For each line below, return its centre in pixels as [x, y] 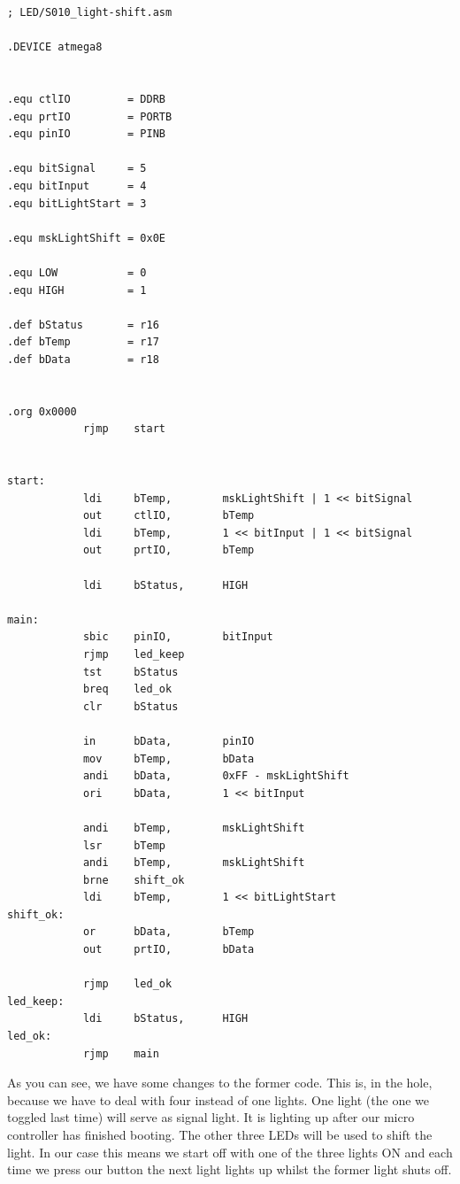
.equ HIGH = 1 [77, 290]
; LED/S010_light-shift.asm [90, 12]
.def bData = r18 [83, 359]
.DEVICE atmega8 [55, 47]
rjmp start [124, 429]
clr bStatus [130, 706]
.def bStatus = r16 [83, 325]
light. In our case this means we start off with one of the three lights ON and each [230, 1152]
